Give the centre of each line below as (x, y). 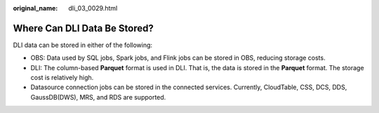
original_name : (35, 8)
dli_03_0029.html (93, 8)
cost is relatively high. (62, 78)
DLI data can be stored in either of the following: (83, 45)
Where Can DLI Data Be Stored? (83, 28)
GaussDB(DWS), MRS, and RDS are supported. (98, 97)
